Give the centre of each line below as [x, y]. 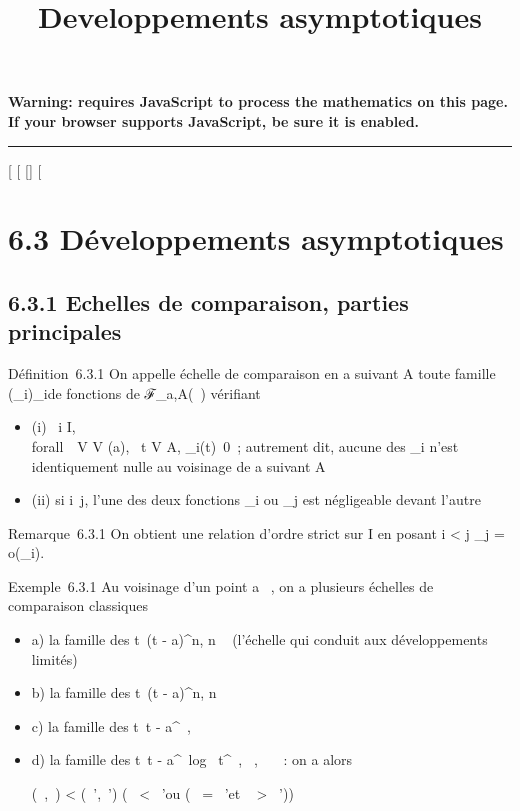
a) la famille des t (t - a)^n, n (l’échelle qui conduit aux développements [259, 639]
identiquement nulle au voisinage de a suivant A [178, 465]
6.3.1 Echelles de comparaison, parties [208, 301]
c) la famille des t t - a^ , [111, 725]
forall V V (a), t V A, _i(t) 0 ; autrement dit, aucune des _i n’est [245, 445]
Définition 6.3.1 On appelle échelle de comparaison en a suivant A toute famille [252, 373]
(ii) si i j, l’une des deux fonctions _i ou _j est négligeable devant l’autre [256, 499]
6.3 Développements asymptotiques [256, 238]
